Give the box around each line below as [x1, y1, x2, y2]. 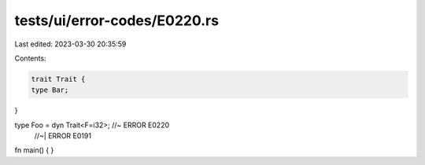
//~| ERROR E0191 [34, 131, 92, 141]
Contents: [14, 53, 46, 63]
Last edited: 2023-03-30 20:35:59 [14, 39, 127, 49]
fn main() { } [14, 145, 54, 155]
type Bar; [31, 86, 69, 94]
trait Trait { [31, 75, 86, 83]
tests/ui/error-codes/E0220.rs [14, 12, 220, 29]
